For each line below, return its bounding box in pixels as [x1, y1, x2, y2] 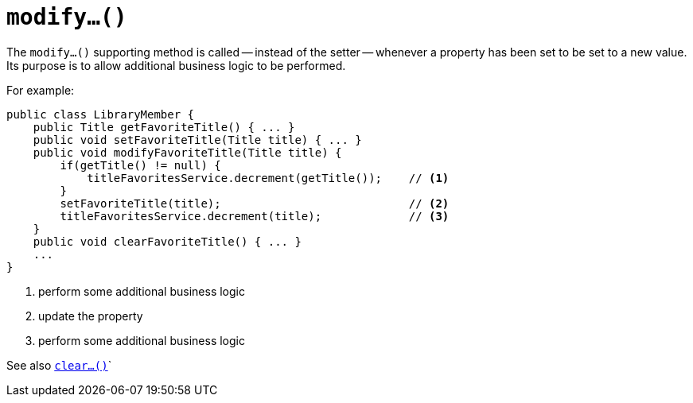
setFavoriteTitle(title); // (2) [60, 196, 450, 210]
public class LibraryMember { [6, 107, 195, 121]
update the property [38, 308, 143, 323]
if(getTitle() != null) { [60, 158, 221, 172]
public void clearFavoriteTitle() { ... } [33, 234, 302, 248]
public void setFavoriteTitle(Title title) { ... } [33, 133, 362, 146]
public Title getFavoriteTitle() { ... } [33, 120, 295, 134]
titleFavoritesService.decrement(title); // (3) [60, 209, 450, 223]
